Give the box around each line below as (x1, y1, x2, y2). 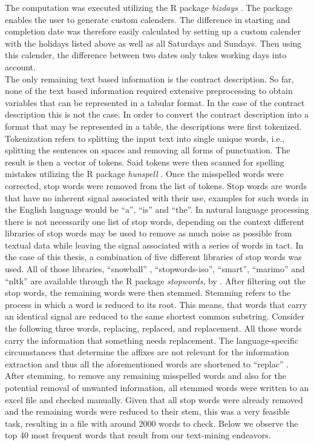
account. (5, 60, 36, 73)
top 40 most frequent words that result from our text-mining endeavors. (5, 429, 271, 441)
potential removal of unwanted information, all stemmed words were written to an (5, 381, 309, 393)
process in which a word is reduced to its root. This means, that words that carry (5, 298, 307, 310)
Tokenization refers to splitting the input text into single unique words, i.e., (5, 132, 285, 144)
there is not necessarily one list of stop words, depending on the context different (5, 215, 305, 227)
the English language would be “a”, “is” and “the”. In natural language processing (5, 203, 309, 216)
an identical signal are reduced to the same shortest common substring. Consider (5, 310, 304, 323)
